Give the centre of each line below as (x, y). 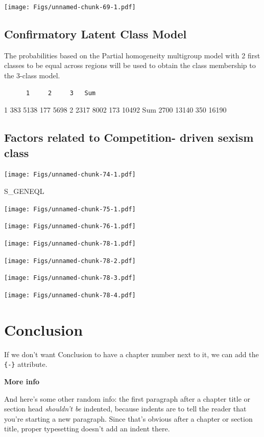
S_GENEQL (24, 191)
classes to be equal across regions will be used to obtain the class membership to (130, 65)
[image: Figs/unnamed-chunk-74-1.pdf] (70, 175)
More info (22, 381)
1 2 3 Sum (61, 93)
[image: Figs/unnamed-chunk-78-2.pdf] (70, 261)
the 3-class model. (32, 75)
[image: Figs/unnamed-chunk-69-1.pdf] (70, 7)
